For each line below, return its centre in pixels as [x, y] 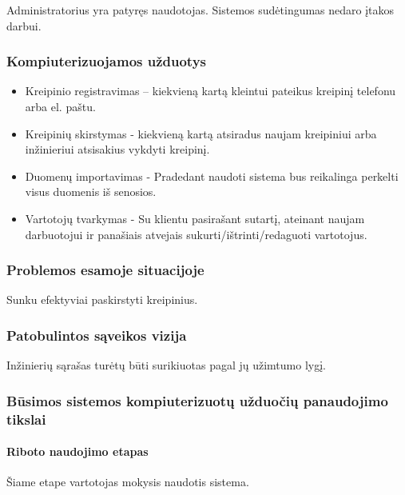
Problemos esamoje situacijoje [105, 270]
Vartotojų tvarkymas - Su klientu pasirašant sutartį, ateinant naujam [195, 218]
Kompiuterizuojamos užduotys [107, 61]
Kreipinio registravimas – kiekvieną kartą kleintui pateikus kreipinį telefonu [210, 91]
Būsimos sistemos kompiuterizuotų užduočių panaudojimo [197, 400]
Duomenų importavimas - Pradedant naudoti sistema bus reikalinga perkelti [212, 176]
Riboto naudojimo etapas [77, 451]
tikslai [26, 419]
